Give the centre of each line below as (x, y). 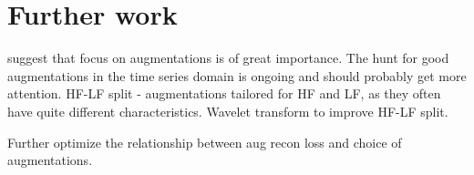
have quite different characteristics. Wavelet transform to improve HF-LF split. (228, 111)
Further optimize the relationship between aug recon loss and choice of (205, 142)
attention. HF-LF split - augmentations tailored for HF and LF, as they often (224, 93)
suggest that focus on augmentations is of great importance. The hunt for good (228, 58)
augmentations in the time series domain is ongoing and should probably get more (237, 75)
